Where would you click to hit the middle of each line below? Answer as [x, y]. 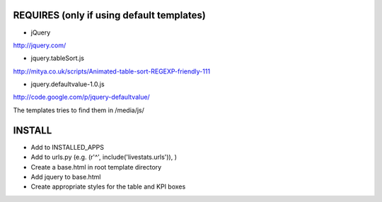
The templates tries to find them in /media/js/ [79, 110]
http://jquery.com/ [40, 45]
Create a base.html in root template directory [96, 167]
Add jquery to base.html [66, 177]
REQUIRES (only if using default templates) [110, 15]
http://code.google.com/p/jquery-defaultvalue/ [81, 97]
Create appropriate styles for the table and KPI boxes [108, 186]
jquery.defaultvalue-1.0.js [68, 84]
